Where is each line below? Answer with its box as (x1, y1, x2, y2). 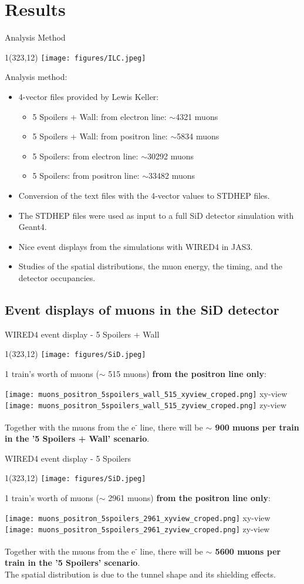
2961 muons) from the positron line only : (108, 491, 271, 503)
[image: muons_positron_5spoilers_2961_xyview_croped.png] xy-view (5, 511, 271, 523)
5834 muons (177, 130, 219, 142)
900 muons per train (215, 421, 299, 433)
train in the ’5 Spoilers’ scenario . (5, 556, 140, 569)
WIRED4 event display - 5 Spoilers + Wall (5, 328, 160, 340)
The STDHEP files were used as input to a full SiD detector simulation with (18, 209, 294, 221)
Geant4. (18, 221, 47, 233)
